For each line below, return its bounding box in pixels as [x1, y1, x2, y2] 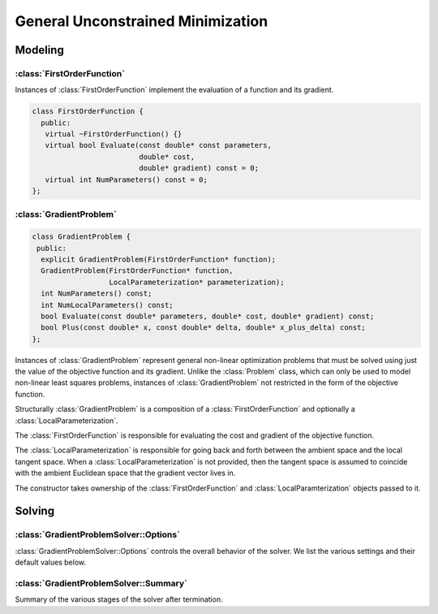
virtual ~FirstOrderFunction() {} [45, 130, 182, 139]
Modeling [15, 43, 64, 57]
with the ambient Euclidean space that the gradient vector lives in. [15, 468, 236, 478]
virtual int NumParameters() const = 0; [45, 175, 208, 184]
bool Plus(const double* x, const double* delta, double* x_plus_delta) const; [41, 323, 367, 332]
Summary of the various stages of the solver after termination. [15, 595, 223, 604]
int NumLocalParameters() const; [41, 301, 174, 309]
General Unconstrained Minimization [15, 12, 268, 30]
